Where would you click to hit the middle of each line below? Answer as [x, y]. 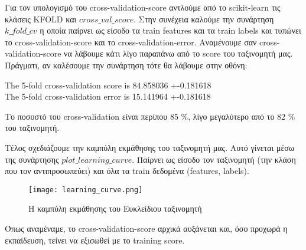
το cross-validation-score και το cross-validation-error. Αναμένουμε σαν [131, 42]
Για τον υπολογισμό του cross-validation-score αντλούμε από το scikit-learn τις [143, 7]
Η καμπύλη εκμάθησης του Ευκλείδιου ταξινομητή [115, 208]
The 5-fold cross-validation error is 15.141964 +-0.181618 [108, 96]
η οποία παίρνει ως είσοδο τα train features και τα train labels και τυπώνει [170, 30]
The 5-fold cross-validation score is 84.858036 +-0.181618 [108, 85]
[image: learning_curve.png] [86, 190]
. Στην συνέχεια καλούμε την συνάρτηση [204, 19]
